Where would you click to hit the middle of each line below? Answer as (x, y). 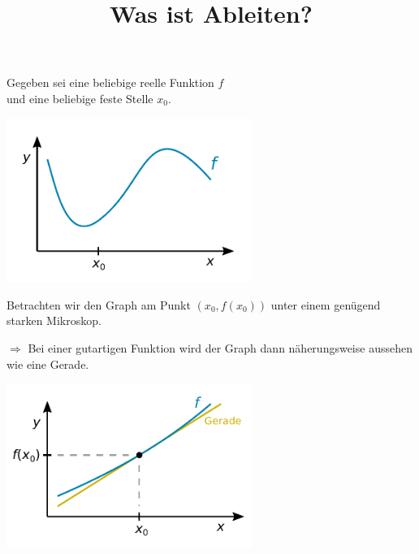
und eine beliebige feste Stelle (80, 98)
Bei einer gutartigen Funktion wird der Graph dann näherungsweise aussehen (220, 348)
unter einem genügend (326, 304)
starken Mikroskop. (54, 320)
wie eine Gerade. (48, 364)
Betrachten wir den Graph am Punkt (99, 304)
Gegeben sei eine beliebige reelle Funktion (110, 82)
